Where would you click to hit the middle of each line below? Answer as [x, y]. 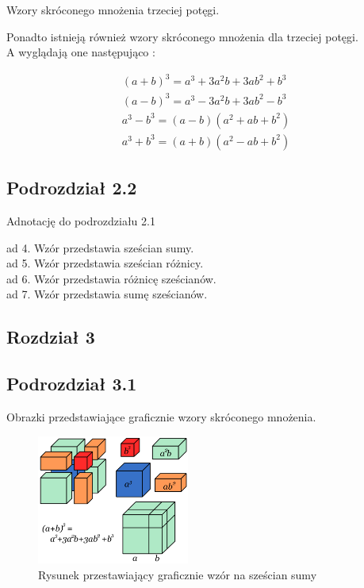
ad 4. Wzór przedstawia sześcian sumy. [100, 247]
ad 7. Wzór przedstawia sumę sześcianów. [107, 294]
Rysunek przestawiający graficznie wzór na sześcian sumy [178, 574]
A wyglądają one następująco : [81, 52]
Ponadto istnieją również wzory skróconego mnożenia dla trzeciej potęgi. [182, 36]
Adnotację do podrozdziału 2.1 [81, 221]
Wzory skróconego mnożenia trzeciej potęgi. [113, 10]
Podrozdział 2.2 [72, 188]
